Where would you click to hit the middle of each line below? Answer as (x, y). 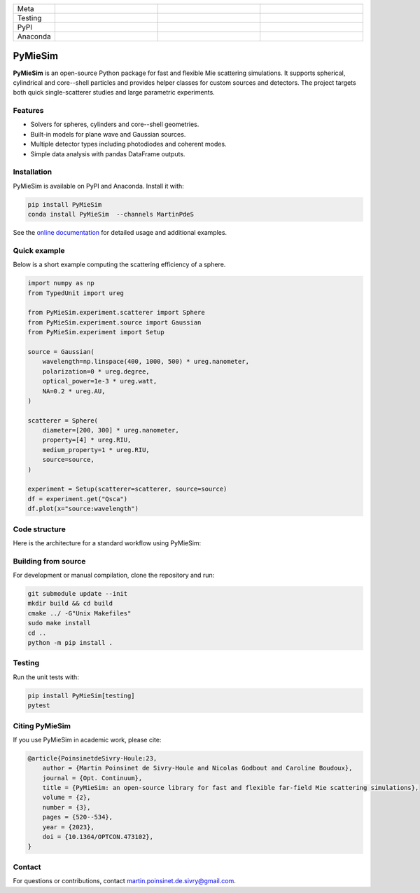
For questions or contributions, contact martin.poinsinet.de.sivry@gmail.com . (124, 881)
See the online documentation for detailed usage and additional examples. (120, 233)
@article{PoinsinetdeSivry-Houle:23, (92, 758)
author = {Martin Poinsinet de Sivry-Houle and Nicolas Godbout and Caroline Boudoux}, (197, 768)
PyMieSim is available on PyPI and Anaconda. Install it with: (99, 186)
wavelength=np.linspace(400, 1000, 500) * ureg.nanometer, (146, 362)
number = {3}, (66, 807)
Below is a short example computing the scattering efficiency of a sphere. (119, 265)
